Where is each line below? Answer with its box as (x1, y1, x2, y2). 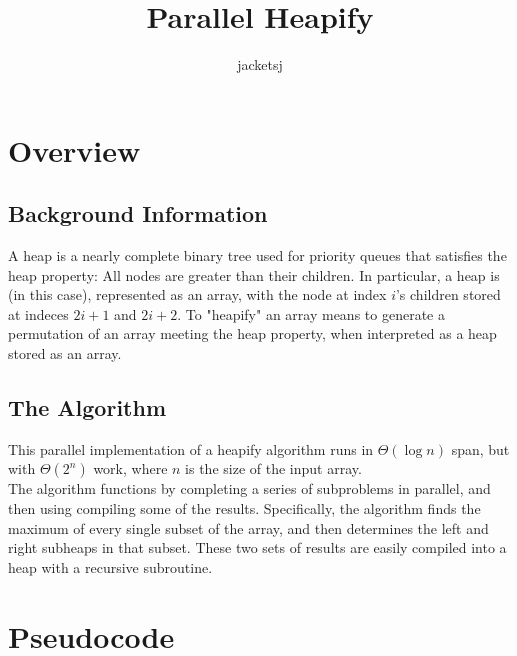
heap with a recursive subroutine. (8, 556, 213, 577)
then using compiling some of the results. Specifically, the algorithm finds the (8, 498, 481, 519)
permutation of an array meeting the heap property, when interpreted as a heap (8, 323, 497, 344)
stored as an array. (8, 343, 122, 364)
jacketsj (237, 54, 283, 75)
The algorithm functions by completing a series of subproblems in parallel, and (8, 478, 491, 499)
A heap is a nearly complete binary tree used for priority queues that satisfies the (8, 245, 507, 266)
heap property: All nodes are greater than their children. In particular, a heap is (8, 264, 500, 285)
